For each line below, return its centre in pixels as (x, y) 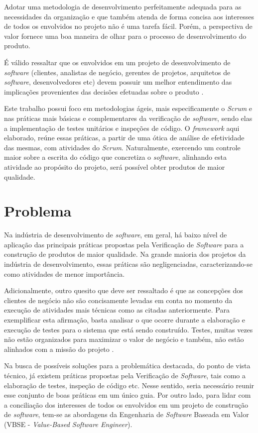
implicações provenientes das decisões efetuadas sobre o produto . (104, 91)
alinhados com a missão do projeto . (59, 349)
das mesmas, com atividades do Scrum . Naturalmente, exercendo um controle (122, 147)
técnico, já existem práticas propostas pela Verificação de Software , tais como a (125, 375)
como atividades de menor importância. (64, 273)
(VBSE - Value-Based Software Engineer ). (68, 424)
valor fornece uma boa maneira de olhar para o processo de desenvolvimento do (125, 36)
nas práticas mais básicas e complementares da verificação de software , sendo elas (128, 118)
